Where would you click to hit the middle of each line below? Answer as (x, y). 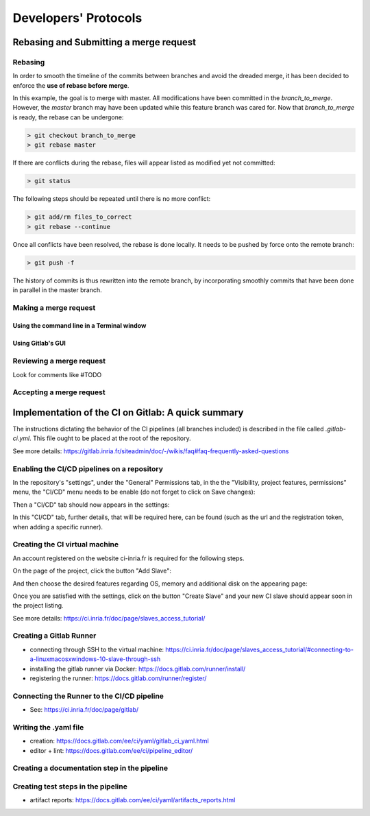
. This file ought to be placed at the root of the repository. (110, 438)
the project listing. (38, 605)
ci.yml (21, 438)
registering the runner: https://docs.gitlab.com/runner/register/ (118, 678)
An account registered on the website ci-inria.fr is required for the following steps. (128, 558)
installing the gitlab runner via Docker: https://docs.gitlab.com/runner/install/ (138, 669)
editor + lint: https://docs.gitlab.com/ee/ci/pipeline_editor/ (111, 750)
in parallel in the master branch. (57, 290)
